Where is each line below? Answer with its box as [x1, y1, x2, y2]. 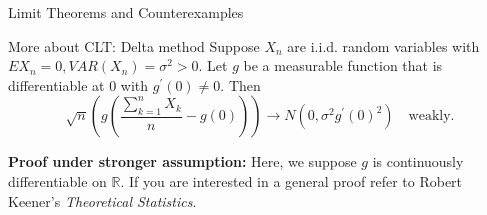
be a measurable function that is [243, 55, 443, 76]
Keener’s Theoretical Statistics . [8, 190, 197, 211]
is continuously [372, 151, 464, 172]
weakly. [408, 109, 455, 124]
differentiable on [8, 170, 107, 191]
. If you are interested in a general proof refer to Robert [120, 170, 463, 191]
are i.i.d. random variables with [287, 35, 480, 56]
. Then [220, 74, 261, 95]
